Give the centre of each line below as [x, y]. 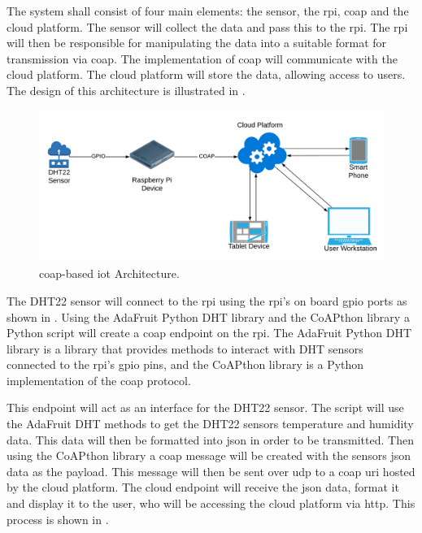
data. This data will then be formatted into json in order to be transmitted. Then [210, 439]
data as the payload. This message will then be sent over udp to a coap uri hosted [211, 471]
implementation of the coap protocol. [99, 380]
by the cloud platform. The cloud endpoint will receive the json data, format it [203, 487]
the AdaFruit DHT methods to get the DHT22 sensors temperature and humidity [210, 424]
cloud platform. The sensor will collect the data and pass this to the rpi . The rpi [207, 26]
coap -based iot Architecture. [109, 273]
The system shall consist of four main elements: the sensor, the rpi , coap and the [208, 11]
